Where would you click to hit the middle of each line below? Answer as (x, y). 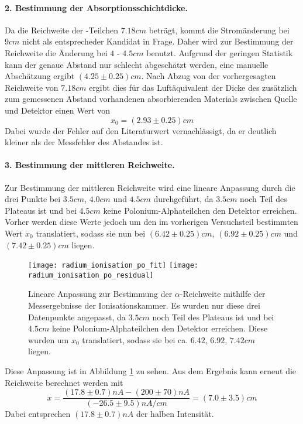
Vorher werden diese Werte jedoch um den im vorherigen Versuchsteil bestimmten (151, 222)
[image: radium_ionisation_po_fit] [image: (113, 266)
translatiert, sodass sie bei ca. (135, 339)
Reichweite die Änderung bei (56, 52)
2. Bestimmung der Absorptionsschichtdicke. (96, 7)
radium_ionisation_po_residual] (91, 275)
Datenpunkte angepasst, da (77, 317)
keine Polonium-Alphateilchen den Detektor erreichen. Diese (160, 328)
